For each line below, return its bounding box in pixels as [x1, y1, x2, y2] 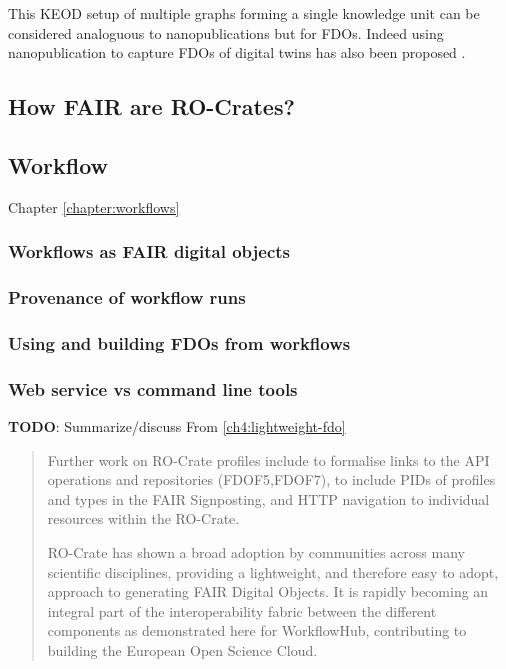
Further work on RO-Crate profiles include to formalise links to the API [47, 449, 490, 470]
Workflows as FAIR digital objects [8, 239, 290, 264]
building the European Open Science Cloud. [47, 640, 318, 661]
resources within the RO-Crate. [47, 508, 240, 529]
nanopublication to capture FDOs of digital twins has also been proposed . [8, 42, 466, 63]
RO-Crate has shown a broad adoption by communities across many [47, 542, 465, 563]
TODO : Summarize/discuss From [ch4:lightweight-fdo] [8, 416, 346, 437]
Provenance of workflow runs [8, 285, 246, 310]
